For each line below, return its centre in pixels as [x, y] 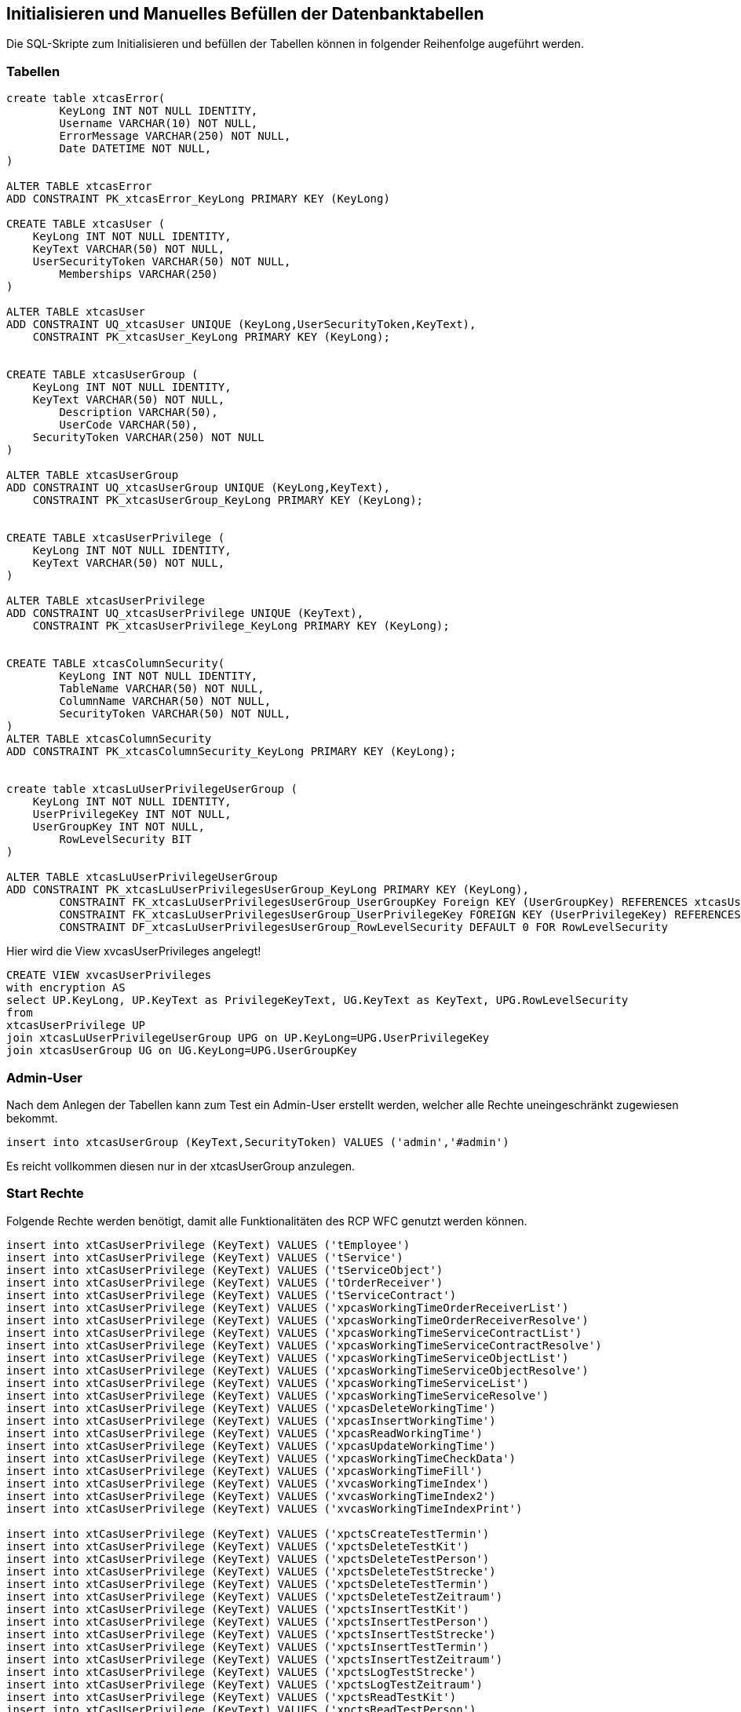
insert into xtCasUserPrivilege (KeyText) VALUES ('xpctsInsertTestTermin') [248, 1646]
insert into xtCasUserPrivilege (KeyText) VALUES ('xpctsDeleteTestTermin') [248, 1584]
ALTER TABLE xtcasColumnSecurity [109, 739]
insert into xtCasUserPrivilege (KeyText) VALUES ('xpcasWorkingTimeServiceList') [268, 1383]
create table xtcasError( [86, 99]
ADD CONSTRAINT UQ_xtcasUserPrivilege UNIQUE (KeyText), [185, 613]
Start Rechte [45, 1194]
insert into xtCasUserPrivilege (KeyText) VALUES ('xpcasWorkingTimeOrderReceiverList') [288, 1307]
